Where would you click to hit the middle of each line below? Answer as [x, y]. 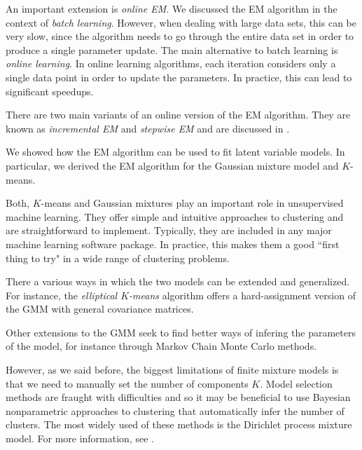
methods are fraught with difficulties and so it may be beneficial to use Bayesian [178, 397]
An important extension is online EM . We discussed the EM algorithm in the [172, 8]
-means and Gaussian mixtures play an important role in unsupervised [192, 203]
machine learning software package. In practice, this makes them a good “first [173, 244]
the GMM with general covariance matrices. [100, 309]
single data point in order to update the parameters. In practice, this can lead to [179, 77]
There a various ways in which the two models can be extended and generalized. [178, 281]
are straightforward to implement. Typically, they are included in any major [169, 230]
